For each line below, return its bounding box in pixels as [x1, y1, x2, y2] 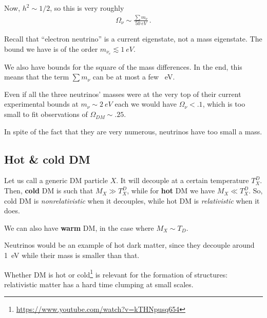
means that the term [4, 71, 69, 82]
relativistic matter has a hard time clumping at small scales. [4, 279, 194, 289]
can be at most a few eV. [92, 71, 175, 82]
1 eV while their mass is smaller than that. [4, 250, 140, 261]
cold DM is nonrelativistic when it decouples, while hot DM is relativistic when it [4, 195, 260, 206]
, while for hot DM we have [127, 185, 215, 196]
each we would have [115, 98, 177, 109]
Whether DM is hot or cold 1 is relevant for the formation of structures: [4, 267, 228, 280]
